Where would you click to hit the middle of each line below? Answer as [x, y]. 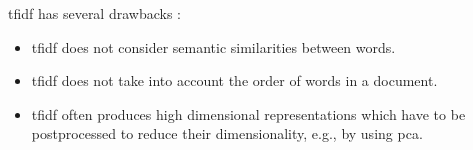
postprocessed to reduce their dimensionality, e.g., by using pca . [227, 133]
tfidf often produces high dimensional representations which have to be [248, 113]
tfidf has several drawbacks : [94, 13]
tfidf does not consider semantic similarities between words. [213, 46]
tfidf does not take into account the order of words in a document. [234, 80]
